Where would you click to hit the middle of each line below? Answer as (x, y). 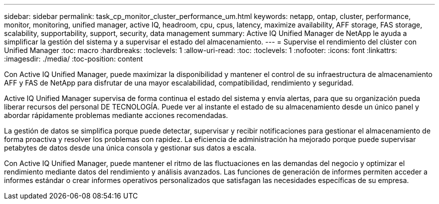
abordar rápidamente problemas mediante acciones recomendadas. (116, 115)
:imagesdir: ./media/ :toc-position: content (73, 59)
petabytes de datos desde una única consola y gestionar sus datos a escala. (130, 148)
